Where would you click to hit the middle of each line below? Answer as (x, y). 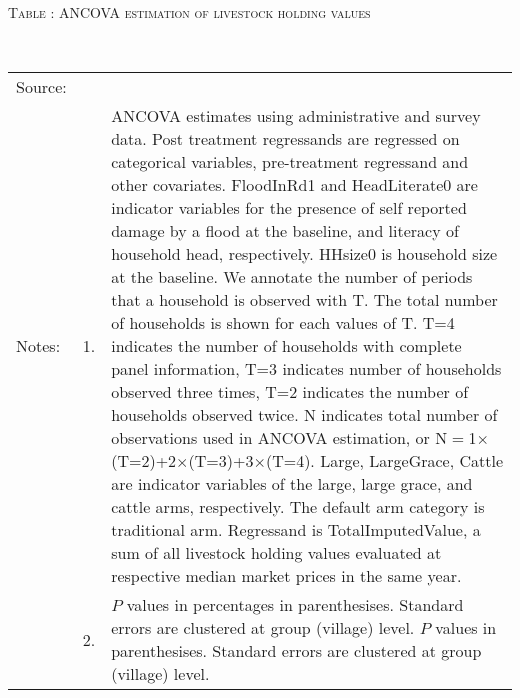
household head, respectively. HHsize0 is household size (304, 254)
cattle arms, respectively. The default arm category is (298, 507)
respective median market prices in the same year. (286, 576)
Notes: (38, 346)
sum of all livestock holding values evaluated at (276, 553)
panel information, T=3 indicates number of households (306, 369)
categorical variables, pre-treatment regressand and (290, 162)
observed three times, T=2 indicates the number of (290, 392)
